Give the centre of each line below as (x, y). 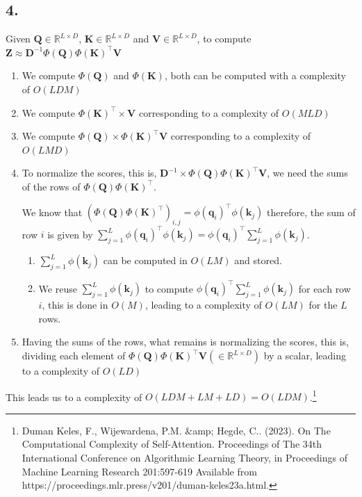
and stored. (258, 260)
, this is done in (75, 305)
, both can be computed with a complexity (255, 75)
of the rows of (51, 186)
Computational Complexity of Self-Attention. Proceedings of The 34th (172, 444)
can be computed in (145, 260)
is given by (70, 234)
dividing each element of (74, 356)
